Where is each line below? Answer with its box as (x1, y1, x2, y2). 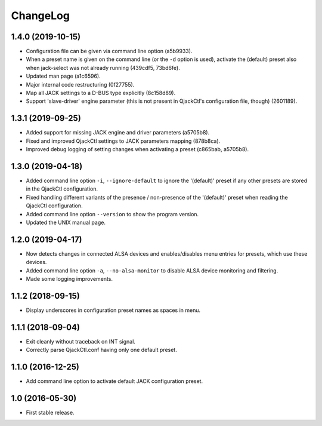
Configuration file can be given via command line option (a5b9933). (26, 48, 193, 55)
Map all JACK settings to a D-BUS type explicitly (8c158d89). (26, 90, 176, 97)
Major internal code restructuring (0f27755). (26, 81, 135, 88)
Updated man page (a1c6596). (26, 72, 101, 80)
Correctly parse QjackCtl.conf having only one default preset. (26, 347, 177, 354)
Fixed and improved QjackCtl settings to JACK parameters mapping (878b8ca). (26, 137, 221, 145)
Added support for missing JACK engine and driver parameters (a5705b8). (26, 129, 210, 136)
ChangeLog (11, 9, 70, 22)
